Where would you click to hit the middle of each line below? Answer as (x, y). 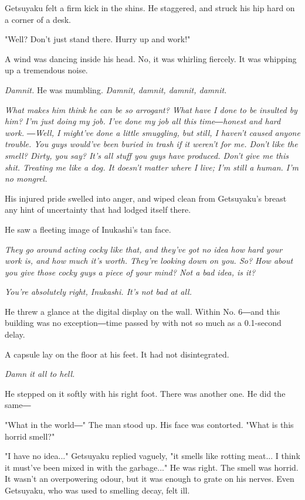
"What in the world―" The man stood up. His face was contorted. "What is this (149, 425)
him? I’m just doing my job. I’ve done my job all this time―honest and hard (143, 121)
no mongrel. (26, 178)
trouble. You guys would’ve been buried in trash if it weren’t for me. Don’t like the (151, 144)
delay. (15, 334)
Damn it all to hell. (40, 374)
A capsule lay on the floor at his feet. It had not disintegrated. (117, 354)
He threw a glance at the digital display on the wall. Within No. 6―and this (143, 311)
